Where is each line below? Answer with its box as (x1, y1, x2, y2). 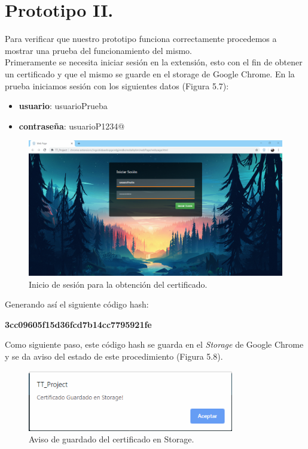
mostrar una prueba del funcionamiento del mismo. (5, 44, 192, 56)
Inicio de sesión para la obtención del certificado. (29, 278, 208, 290)
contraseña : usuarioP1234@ (19, 119, 125, 132)
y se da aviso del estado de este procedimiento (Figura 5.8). (5, 349, 223, 362)
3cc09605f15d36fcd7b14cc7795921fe (5, 318, 152, 330)
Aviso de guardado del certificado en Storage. (29, 433, 194, 445)
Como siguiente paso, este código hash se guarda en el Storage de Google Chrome (5, 338, 304, 351)
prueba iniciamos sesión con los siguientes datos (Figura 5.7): (5, 79, 229, 92)
